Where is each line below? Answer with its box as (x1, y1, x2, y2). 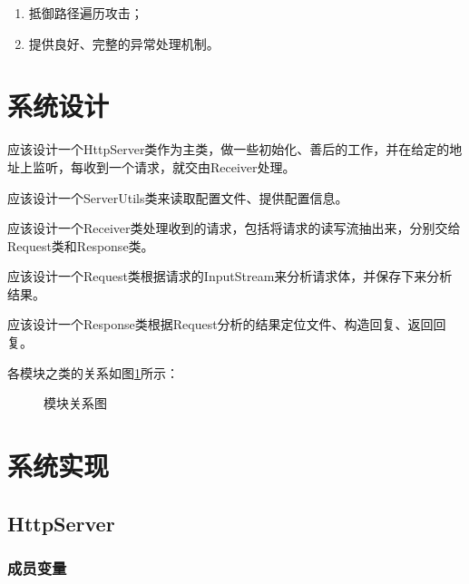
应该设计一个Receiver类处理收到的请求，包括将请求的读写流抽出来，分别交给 (7, 219, 461, 238)
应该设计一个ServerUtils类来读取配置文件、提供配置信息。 (7, 188, 348, 207)
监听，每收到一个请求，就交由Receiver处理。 (32, 157, 296, 176)
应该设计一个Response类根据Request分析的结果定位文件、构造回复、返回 (7, 315, 434, 334)
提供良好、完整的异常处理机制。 (28, 34, 220, 53)
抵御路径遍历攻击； (28, 4, 143, 22)
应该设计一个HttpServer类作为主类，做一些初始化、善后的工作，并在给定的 (7, 140, 450, 159)
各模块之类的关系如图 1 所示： (7, 363, 179, 382)
